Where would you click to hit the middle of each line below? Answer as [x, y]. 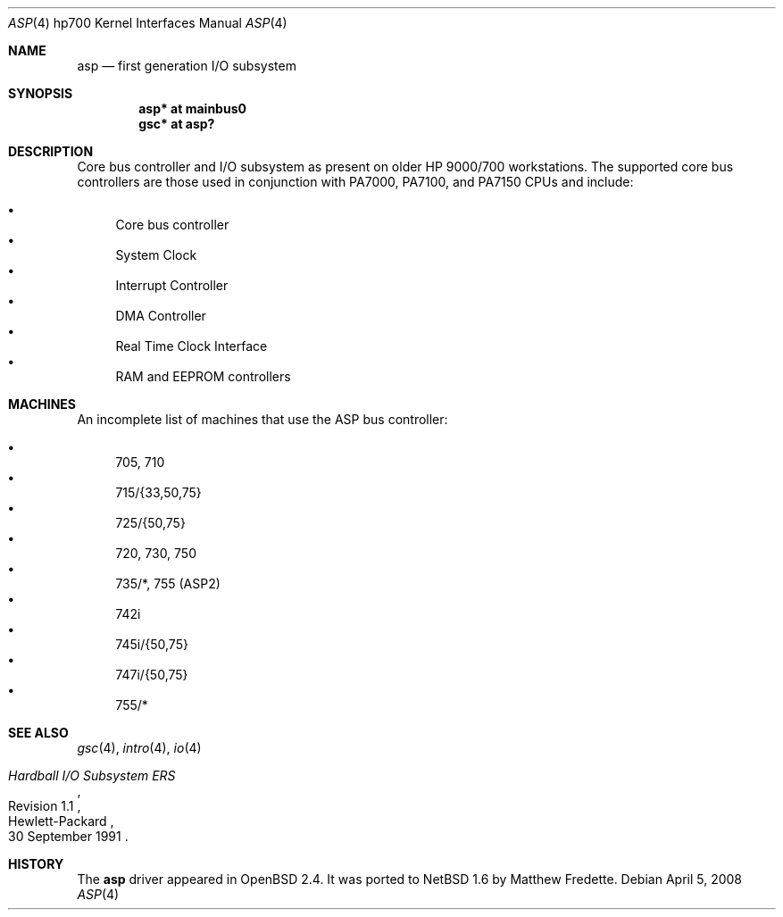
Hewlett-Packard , [61, 821]
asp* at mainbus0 [192, 108]
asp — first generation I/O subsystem [187, 66]
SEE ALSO [38, 733]
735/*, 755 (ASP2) [168, 584]
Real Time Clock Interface [192, 346]
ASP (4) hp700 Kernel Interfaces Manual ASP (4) [148, 23]
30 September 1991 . [68, 836]
